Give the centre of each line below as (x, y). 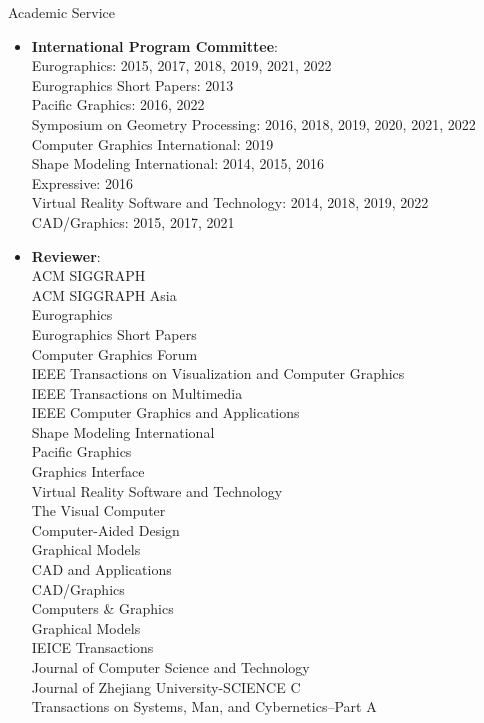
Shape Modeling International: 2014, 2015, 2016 (177, 163)
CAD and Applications (101, 569)
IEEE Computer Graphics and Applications (165, 412)
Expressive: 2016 (82, 182)
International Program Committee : (154, 45)
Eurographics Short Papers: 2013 (132, 84)
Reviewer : (66, 255)
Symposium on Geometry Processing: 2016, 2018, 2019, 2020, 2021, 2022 (253, 123)
